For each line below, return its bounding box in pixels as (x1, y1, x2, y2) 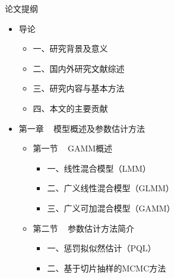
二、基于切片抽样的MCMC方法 (47, 261, 166, 274)
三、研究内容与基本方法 (33, 82, 125, 94)
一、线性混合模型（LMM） (47, 162, 151, 174)
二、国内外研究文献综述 (33, 62, 125, 74)
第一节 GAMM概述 (33, 142, 113, 154)
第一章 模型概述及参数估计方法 (18, 122, 145, 134)
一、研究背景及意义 (33, 42, 108, 55)
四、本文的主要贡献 (33, 102, 108, 114)
